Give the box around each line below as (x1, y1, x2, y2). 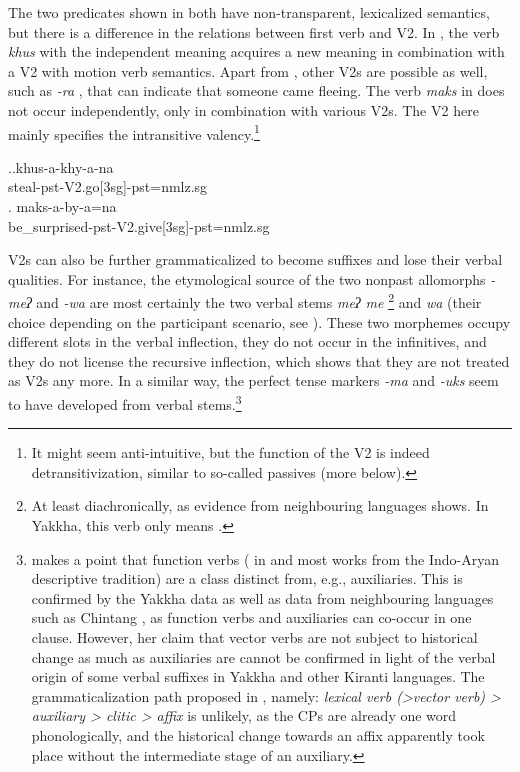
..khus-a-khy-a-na (8, 156, 114, 177)
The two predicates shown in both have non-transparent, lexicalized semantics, (8, 2, 490, 22)
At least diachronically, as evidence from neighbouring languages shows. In (31, 495, 489, 516)
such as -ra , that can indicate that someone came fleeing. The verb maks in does (8, 80, 505, 101)
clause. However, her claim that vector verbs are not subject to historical (31, 627, 478, 647)
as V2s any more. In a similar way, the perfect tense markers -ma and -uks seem (8, 370, 499, 391)
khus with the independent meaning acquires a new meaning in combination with (8, 41, 505, 62)
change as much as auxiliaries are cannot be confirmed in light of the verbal (31, 646, 496, 667)
